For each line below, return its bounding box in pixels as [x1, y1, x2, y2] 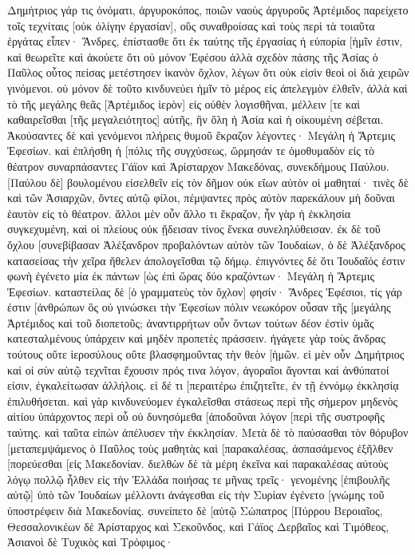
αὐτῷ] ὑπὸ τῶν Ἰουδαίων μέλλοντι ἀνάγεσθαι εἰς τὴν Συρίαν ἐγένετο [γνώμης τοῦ [7, 486, 385, 503]
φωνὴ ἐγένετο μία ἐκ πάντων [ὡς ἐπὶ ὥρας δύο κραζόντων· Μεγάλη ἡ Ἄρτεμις [7, 268, 375, 284]
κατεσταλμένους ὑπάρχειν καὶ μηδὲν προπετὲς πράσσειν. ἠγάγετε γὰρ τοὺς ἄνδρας [7, 330, 385, 347]
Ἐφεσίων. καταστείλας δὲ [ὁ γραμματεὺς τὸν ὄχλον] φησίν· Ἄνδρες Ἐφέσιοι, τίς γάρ [7, 283, 402, 299]
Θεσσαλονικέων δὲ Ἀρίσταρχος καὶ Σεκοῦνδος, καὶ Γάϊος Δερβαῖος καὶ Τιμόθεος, [7, 517, 389, 534]
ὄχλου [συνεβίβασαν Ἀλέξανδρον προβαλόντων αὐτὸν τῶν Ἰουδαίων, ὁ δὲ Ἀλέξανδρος [7, 236, 405, 252]
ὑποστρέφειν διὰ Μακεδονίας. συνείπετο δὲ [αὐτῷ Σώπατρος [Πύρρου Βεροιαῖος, [7, 502, 383, 518]
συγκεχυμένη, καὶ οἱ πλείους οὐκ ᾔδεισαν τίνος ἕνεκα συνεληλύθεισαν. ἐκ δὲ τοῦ [7, 220, 381, 237]
